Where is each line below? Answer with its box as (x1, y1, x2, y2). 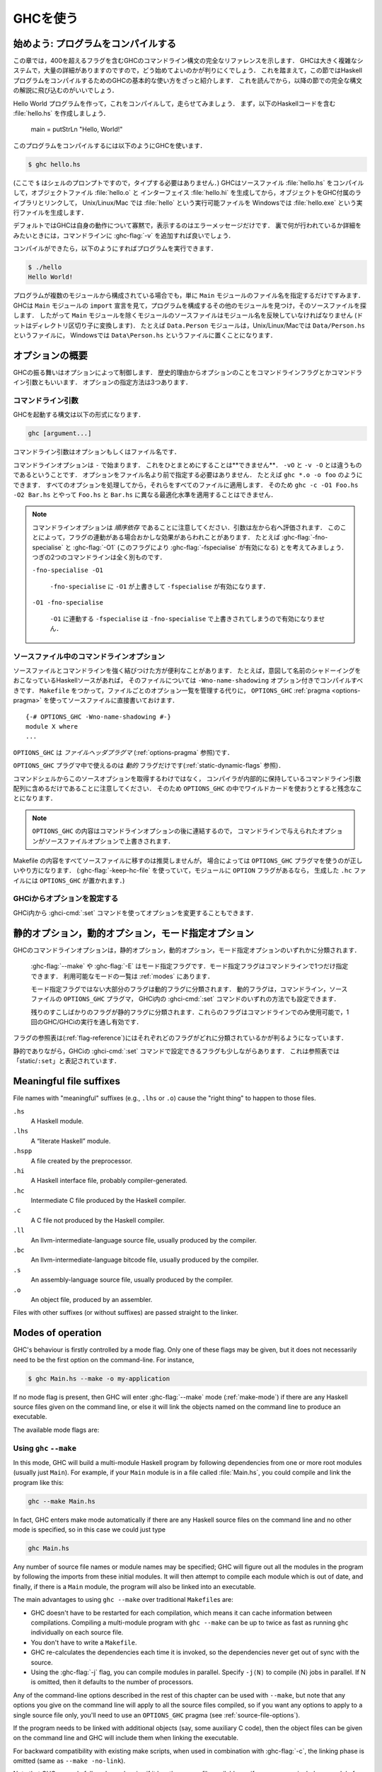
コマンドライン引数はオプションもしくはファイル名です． (13, 447, 180, 456)
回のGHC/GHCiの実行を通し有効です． (30, 1018, 143, 1026)
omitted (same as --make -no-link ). (13, 1756, 126, 1765)
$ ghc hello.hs (28, 160, 81, 168)
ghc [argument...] (28, 430, 92, 437)
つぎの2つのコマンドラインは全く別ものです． (32, 553, 166, 561)
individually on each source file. (30, 1628, 124, 1637)
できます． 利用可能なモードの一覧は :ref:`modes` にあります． (30, 972, 214, 980)
